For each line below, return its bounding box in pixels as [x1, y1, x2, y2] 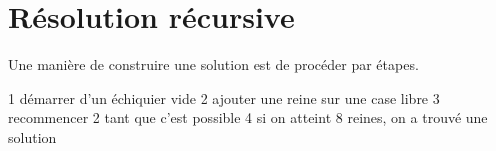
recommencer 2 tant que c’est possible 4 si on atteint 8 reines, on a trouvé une [8, 107, 488, 128]
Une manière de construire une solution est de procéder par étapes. [8, 54, 419, 75]
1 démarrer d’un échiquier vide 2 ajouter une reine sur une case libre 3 [8, 87, 440, 108]
